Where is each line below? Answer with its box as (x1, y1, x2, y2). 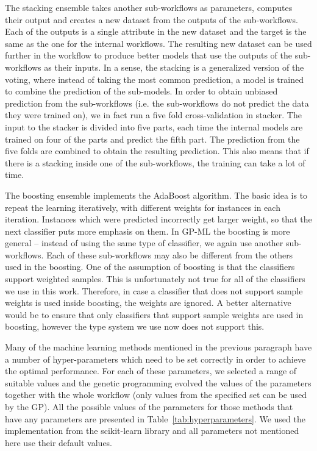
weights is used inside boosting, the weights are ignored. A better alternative (5, 296, 291, 309)
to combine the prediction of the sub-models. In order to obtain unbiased (5, 85, 278, 98)
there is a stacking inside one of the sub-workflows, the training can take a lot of (5, 156, 305, 169)
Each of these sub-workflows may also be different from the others (46, 248, 293, 261)
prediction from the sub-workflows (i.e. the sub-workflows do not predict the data (5, 96, 309, 109)
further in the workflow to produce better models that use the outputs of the (5, 49, 293, 62)
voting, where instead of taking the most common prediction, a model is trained (5, 73, 304, 85)
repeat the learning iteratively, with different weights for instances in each (5, 201, 280, 213)
